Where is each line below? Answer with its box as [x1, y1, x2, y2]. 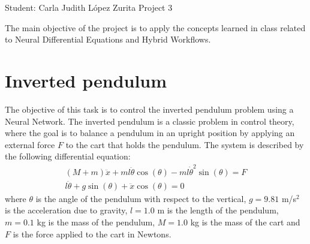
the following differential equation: [5, 150, 131, 162]
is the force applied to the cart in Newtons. [13, 227, 171, 240]
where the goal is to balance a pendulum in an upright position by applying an [5, 126, 295, 139]
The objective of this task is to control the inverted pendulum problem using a [5, 103, 294, 115]
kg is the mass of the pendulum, [37, 216, 155, 228]
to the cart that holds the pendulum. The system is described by [65, 138, 304, 150]
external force [5, 138, 55, 150]
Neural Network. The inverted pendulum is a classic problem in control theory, [5, 115, 294, 127]
